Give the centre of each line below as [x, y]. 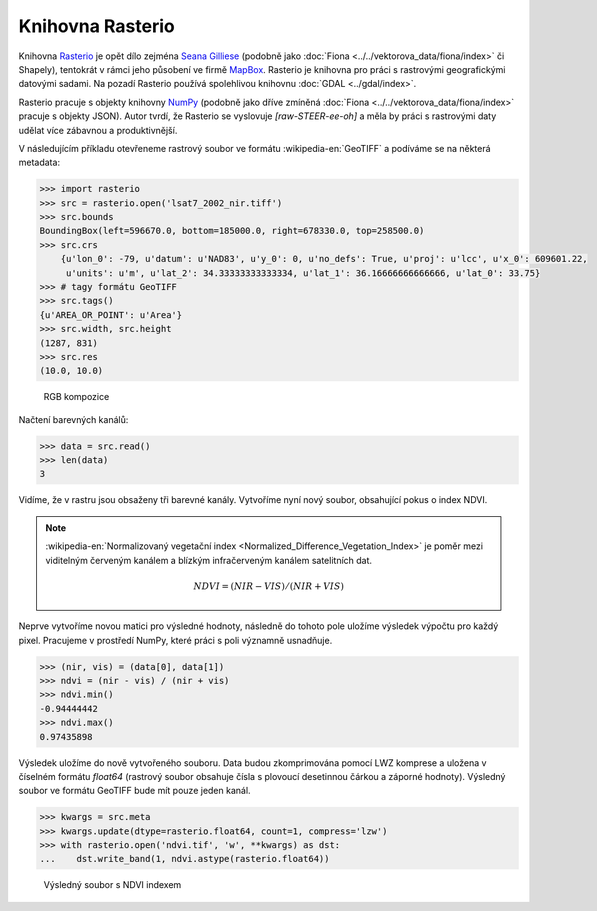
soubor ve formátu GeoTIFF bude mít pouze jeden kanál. [134, 791]
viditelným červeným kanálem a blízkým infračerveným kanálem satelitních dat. [209, 560]
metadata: [39, 162]
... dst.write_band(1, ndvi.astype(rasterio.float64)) [184, 859]
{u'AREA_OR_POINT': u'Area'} [111, 314]
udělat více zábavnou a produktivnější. [98, 130]
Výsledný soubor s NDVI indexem [112, 885]
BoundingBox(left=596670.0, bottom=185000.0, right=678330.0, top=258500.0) [232, 231]
